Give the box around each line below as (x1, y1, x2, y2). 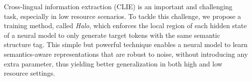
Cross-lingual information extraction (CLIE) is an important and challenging (4, 1, 233, 11)
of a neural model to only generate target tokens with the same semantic (4, 30, 220, 40)
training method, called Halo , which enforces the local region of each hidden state (4, 20, 247, 31)
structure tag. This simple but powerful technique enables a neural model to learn (4, 39, 248, 49)
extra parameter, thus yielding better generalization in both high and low (4, 58, 222, 68)
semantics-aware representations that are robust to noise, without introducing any (4, 49, 248, 59)
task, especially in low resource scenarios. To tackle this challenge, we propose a (4, 11, 241, 21)
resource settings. (4, 68, 55, 78)
